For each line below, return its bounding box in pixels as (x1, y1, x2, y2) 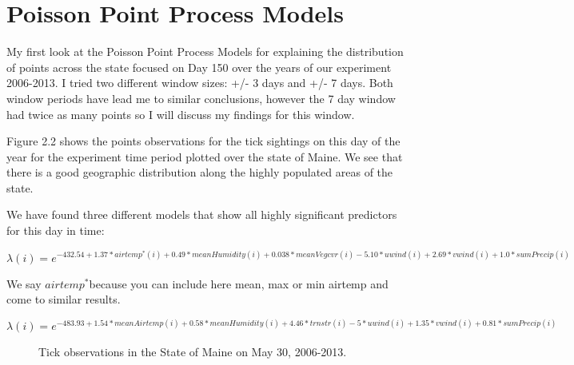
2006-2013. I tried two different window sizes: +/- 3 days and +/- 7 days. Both (6, 74, 393, 91)
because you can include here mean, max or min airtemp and (89, 275, 389, 292)
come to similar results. (6, 291, 121, 307)
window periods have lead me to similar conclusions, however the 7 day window (6, 89, 396, 106)
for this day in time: (6, 222, 105, 239)
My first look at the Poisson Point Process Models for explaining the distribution (6, 43, 404, 60)
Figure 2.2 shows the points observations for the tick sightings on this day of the (6, 133, 401, 149)
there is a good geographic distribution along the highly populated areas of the (6, 164, 393, 181)
